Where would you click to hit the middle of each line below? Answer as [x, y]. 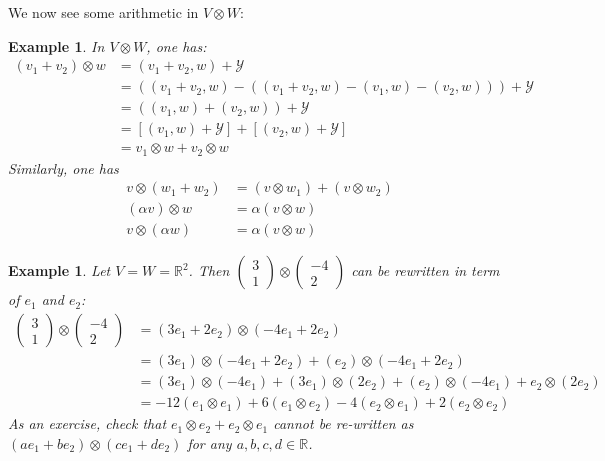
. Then [209, 270]
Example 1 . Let [59, 270]
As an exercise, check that [87, 423]
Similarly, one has [63, 167]
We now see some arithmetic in [103, 12]
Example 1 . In [56, 45]
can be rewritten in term [425, 270]
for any [209, 442]
